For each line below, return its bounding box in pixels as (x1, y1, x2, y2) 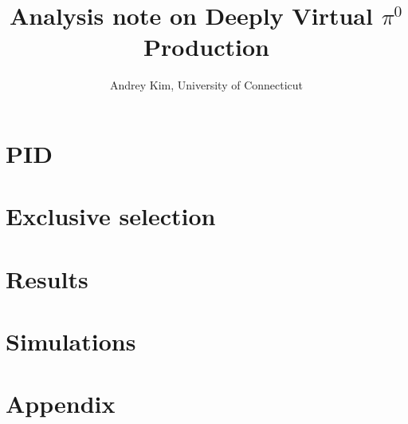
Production (143, 30, 269, 63)
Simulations (6, 325, 136, 358)
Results (6, 262, 88, 295)
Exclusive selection (6, 200, 216, 232)
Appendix (6, 387, 116, 420)
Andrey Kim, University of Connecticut (109, 77, 304, 93)
